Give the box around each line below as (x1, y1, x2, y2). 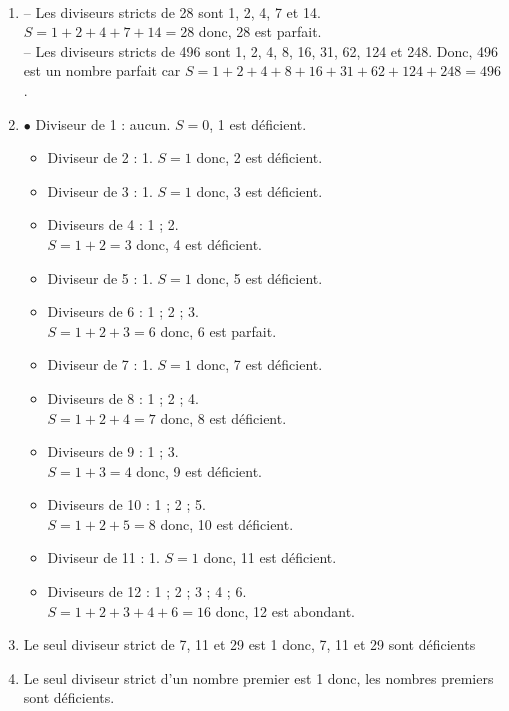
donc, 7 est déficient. (196, 354, 323, 375)
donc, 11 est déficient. (203, 547, 337, 568)
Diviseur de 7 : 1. (47, 354, 153, 375)
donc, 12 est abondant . (215, 600, 355, 621)
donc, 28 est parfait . (198, 21, 322, 42)
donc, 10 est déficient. (160, 513, 294, 534)
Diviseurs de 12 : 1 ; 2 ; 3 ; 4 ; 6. (47, 581, 247, 602)
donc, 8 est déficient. (160, 407, 287, 428)
